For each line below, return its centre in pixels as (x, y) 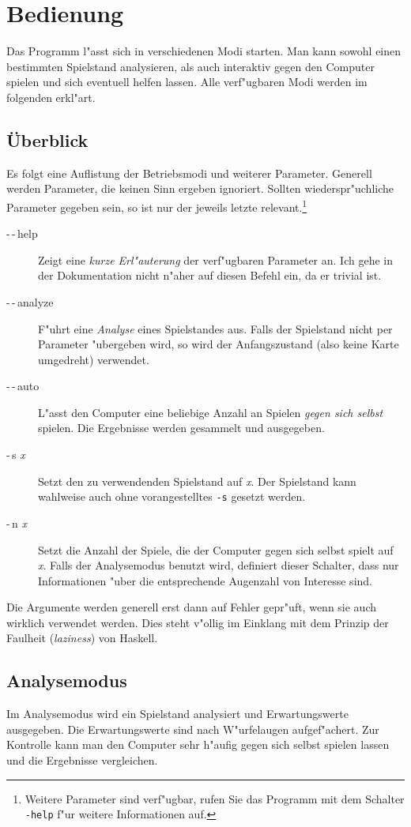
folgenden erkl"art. (51, 97)
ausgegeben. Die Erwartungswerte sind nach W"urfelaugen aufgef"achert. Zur (193, 729)
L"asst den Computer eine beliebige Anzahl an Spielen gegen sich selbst (211, 412)
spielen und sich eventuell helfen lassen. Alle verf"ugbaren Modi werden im (187, 82)
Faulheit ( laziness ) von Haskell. (82, 638)
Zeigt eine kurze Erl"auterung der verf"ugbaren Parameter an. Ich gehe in (215, 259)
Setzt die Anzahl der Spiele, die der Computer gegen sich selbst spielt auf (216, 549)
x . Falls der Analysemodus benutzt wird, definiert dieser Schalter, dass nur (219, 565)
